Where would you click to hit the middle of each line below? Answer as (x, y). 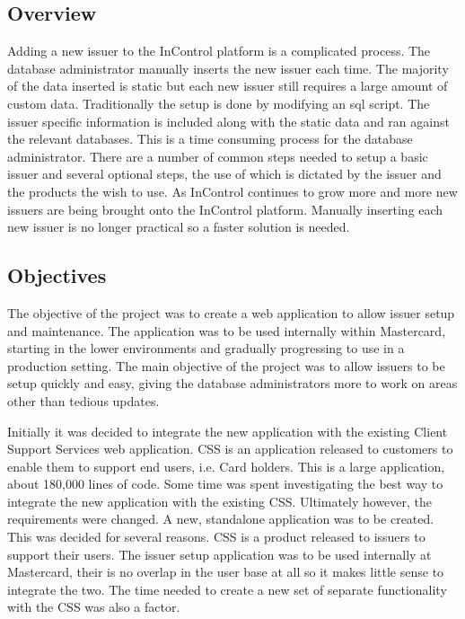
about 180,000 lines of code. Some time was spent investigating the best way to (225, 484)
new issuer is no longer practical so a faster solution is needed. (179, 227)
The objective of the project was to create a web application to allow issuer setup (231, 312)
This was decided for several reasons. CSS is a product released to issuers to (216, 537)
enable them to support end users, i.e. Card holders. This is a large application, (226, 466)
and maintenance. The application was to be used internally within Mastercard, (227, 330)
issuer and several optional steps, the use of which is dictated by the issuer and (224, 174)
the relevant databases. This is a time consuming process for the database (210, 139)
